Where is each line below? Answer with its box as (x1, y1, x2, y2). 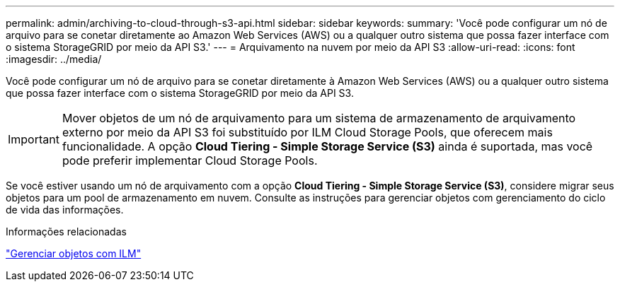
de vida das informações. (6, 204, 124, 216)
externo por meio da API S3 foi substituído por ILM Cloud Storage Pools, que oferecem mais (62, 125, 553, 139)
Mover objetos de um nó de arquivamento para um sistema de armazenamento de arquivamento (62, 111, 576, 125)
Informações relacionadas (6, 225, 127, 238)
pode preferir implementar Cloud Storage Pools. (62, 153, 318, 168)
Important (8, 132, 59, 146)
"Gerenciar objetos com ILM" (6, 247, 142, 259)
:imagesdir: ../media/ (6, 53, 102, 65)
